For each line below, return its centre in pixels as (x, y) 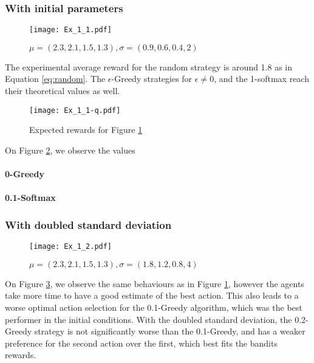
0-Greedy (25, 174)
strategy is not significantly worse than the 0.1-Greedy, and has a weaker (170, 331)
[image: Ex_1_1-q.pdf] (75, 110)
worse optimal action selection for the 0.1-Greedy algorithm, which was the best (154, 307)
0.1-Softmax (30, 198)
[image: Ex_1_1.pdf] (71, 30)
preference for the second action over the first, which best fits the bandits (141, 343)
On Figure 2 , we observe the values (70, 150)
